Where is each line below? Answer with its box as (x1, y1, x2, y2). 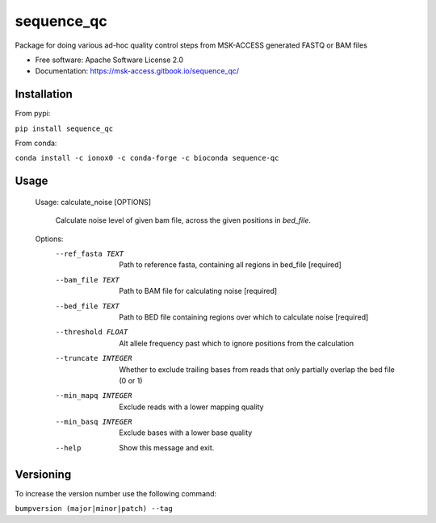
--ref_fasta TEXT (55, 249, 124, 258)
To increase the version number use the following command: (15, 488, 217, 498)
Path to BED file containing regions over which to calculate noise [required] (119, 312, 369, 322)
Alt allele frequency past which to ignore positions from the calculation (119, 338, 354, 348)
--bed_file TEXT (55, 301, 120, 311)
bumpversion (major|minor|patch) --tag (15, 504, 173, 513)
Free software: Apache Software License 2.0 (35, 55, 184, 65)
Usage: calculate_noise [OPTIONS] (35, 197, 152, 207)
